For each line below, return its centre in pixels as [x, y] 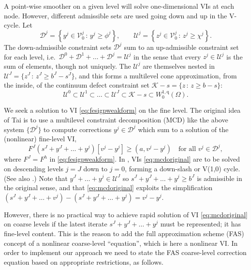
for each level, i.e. [30, 56]
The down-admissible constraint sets [58, 47]
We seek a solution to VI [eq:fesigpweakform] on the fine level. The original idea [122, 110]
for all [187, 149]
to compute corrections [78, 129]
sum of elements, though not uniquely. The [67, 66]
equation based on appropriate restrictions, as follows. [84, 262]
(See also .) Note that [36, 178]
